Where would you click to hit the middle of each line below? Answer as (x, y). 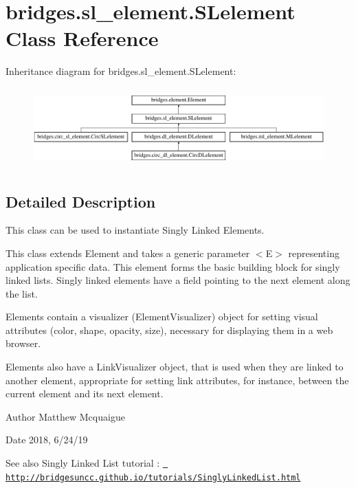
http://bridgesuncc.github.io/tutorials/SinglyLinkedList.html (153, 477)
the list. (22, 293)
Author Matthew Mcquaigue (65, 416)
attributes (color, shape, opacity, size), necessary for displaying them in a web (169, 330)
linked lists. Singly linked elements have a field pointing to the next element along (178, 280)
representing (314, 253)
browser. (23, 343)
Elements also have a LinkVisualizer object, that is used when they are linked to (175, 367)
